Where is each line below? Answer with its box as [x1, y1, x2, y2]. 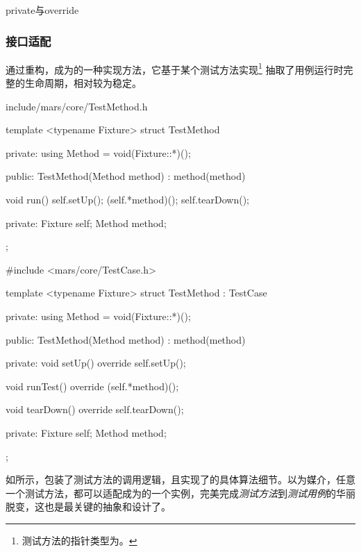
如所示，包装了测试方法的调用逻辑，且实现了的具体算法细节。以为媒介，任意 [6, 472, 355, 487]
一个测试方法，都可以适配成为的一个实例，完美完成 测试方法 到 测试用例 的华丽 [6, 485, 355, 500]
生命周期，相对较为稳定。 [24, 76, 142, 90]
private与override [6, 3, 79, 17]
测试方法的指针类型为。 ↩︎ [22, 533, 137, 547]
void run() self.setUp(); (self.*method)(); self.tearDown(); [6, 192, 250, 207]
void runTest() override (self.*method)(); [6, 378, 179, 393]
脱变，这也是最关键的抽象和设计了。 [6, 499, 171, 514]
